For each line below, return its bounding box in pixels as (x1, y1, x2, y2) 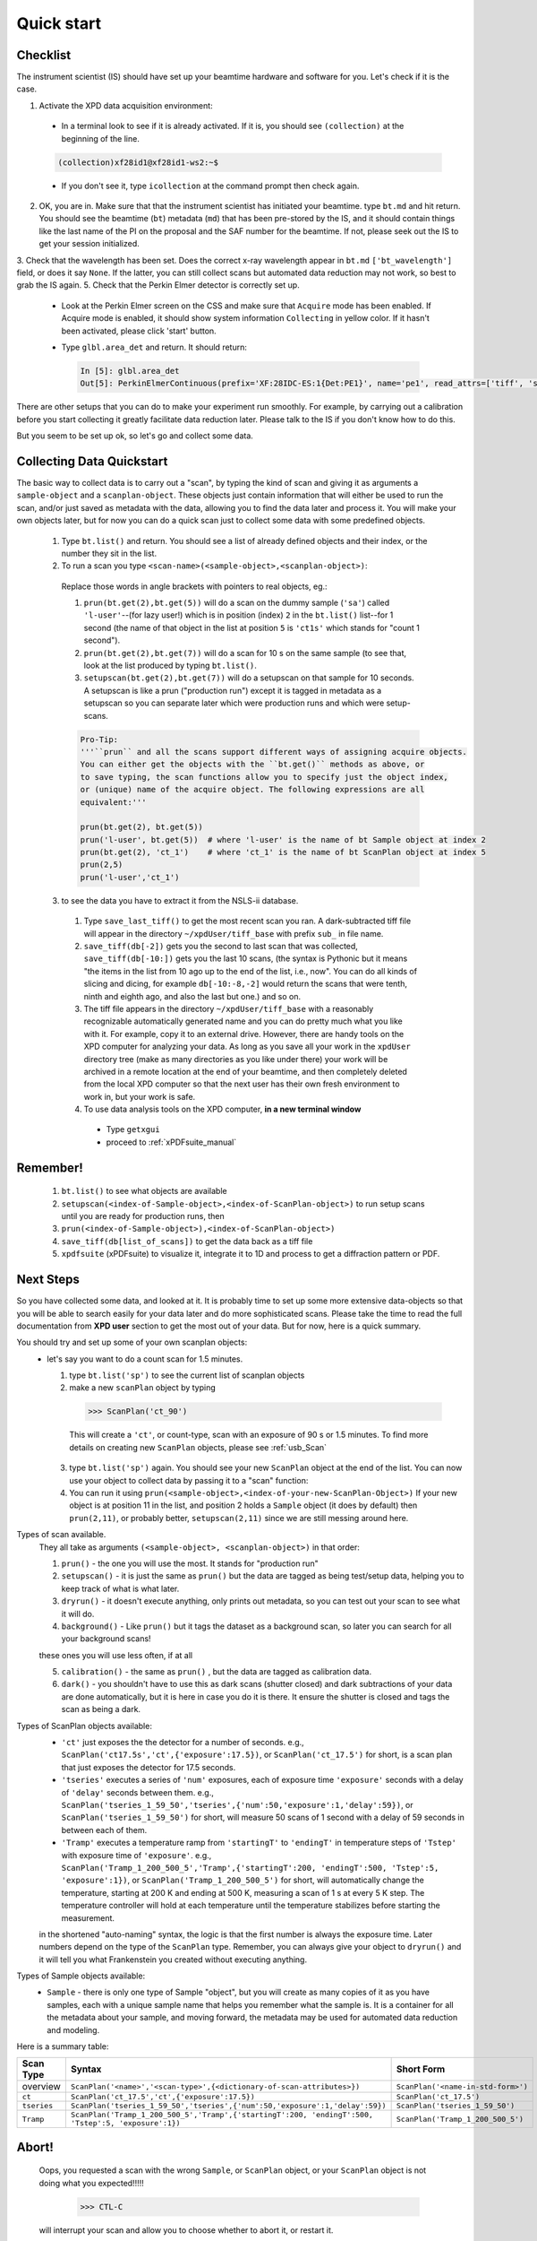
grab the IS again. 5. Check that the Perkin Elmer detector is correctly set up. (16, 280, 300, 290)
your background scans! (61, 1633, 151, 1644)
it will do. (61, 1608, 95, 1619)
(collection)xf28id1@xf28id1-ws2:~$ (57, 157, 219, 168)
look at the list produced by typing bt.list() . (83, 660, 257, 671)
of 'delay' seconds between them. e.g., (61, 1787, 214, 1797)
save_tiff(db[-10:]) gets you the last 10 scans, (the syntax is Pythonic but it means (83, 953, 408, 964)
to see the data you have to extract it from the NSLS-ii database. (61, 895, 299, 905)
